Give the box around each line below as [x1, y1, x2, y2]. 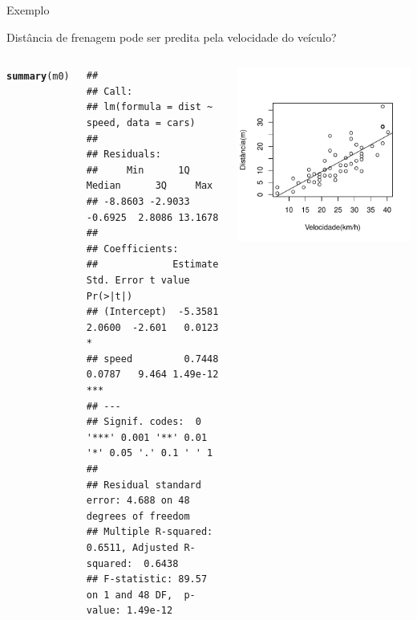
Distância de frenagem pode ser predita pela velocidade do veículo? [6, 28, 337, 45]
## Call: [86, 85, 133, 97]
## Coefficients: [86, 243, 179, 255]
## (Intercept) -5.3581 [86, 306, 219, 318]
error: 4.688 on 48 [86, 495, 190, 507]
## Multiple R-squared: [86, 526, 213, 538]
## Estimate [86, 259, 219, 271]
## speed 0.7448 [86, 353, 219, 365]
